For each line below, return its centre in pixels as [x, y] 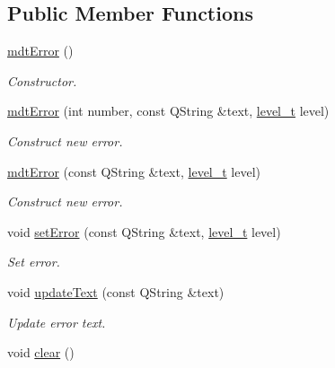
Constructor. [42, 80]
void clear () [41, 352]
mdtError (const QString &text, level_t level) [134, 171]
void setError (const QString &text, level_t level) [144, 231]
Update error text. [57, 322]
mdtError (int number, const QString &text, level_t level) [168, 111]
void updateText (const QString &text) [116, 291]
